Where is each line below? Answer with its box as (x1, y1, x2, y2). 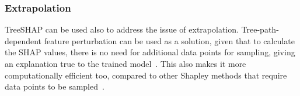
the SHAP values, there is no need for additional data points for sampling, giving (5, 46, 295, 58)
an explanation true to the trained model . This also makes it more (5, 58, 246, 69)
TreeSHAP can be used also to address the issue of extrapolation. (5, 23, 239, 35)
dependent (5, 34, 42, 47)
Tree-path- (241, 23, 279, 35)
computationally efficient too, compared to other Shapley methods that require (5, 69, 287, 81)
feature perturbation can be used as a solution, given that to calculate (44, 34, 295, 47)
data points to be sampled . (5, 80, 104, 93)
